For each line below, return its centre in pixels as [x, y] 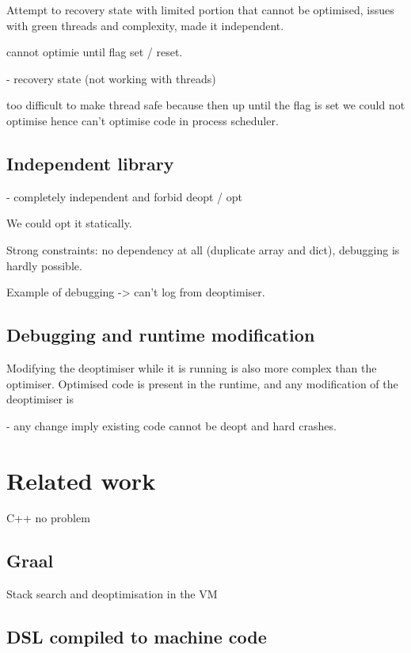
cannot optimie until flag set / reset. [95, 52]
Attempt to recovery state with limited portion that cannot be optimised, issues [200, 10]
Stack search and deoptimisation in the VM [112, 594]
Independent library [90, 163]
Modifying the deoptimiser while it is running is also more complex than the [192, 367]
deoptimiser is [40, 399]
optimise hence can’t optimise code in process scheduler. [143, 120]
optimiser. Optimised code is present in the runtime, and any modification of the [202, 383]
